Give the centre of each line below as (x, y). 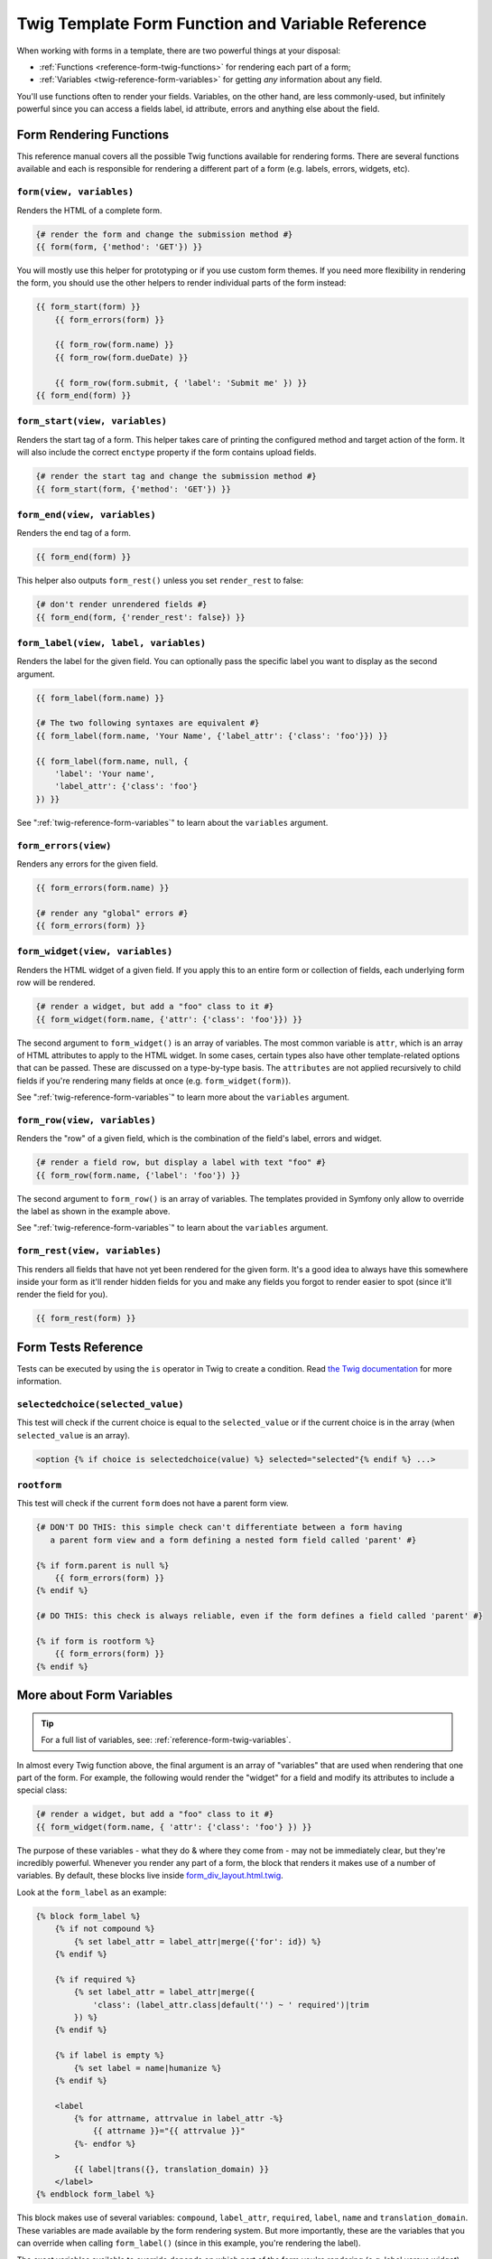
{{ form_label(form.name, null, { (112, 761)
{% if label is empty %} (110, 2055)
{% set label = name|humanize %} (148, 2068)
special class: (42, 1790)
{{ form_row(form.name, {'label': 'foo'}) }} (138, 1175)
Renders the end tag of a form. (74, 533)
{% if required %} (95, 1979)
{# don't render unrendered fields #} (121, 605)
